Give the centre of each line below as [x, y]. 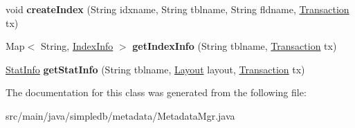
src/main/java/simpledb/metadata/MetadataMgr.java [120, 115]
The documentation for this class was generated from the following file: [156, 92]
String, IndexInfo [77, 46]
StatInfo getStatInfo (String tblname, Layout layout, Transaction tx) [155, 69]
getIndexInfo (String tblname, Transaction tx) [235, 46]
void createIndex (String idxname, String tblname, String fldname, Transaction [177, 9]
